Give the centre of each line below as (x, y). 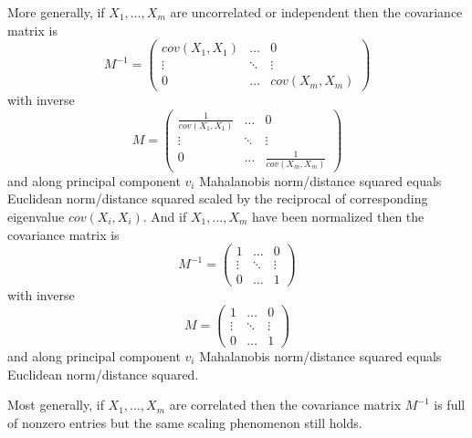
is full (450, 405)
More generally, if (56, 12)
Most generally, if (56, 405)
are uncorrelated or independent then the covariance (316, 12)
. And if (165, 216)
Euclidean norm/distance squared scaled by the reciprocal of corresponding (218, 198)
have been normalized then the (338, 216)
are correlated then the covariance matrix (285, 405)
